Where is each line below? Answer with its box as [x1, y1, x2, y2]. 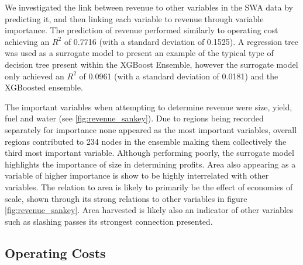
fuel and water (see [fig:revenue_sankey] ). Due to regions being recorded [5, 112, 264, 124]
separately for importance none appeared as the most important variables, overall [5, 123, 297, 135]
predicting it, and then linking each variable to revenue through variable [5, 12, 264, 25]
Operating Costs [5, 243, 106, 261]
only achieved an [5, 69, 64, 82]
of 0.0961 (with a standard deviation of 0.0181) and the [79, 69, 278, 82]
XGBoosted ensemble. [5, 81, 83, 93]
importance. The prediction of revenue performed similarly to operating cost [5, 24, 278, 36]
